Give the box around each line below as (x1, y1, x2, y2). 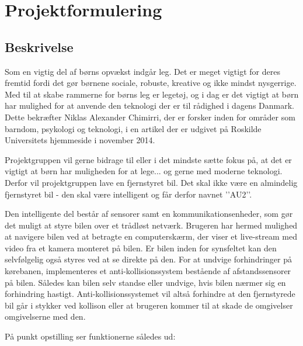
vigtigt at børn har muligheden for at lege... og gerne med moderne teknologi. (5, 165, 283, 177)
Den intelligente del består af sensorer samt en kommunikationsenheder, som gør (5, 207, 293, 220)
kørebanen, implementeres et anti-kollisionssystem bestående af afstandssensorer (5, 265, 291, 277)
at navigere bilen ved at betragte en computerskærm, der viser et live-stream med (5, 230, 297, 243)
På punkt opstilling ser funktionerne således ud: (5, 330, 176, 342)
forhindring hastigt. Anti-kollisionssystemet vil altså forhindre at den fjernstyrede (5, 288, 295, 300)
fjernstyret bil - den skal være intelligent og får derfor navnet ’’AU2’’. (5, 188, 252, 200)
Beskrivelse (5, 37, 74, 56)
